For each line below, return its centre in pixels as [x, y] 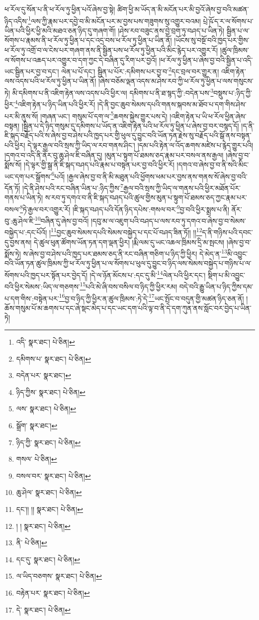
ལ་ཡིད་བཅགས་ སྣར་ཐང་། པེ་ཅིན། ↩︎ [59, 576]
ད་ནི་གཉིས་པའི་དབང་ [227, 232]
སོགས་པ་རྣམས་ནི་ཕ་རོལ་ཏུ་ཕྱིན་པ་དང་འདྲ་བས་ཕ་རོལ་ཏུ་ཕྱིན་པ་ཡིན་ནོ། [88, 40]
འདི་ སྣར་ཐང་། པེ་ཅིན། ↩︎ [45, 342]
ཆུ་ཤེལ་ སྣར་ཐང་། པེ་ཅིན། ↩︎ [49, 492]
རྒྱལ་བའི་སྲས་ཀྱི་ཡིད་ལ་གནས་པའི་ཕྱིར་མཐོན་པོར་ [182, 187]
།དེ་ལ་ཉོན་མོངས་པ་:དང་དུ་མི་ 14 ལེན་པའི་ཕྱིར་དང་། [148, 274]
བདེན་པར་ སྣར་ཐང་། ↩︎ [43, 375]
